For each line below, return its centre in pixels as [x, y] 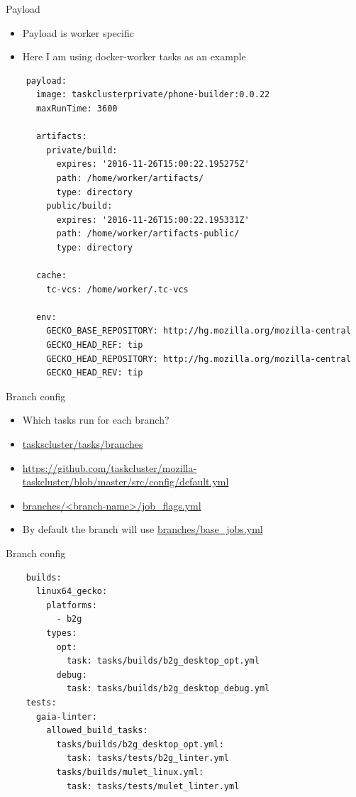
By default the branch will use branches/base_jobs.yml [143, 529]
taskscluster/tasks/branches [83, 444]
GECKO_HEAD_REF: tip [95, 345]
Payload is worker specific [78, 32]
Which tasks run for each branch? [96, 420]
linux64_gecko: [72, 592]
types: [62, 633]
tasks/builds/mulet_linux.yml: [130, 772]
